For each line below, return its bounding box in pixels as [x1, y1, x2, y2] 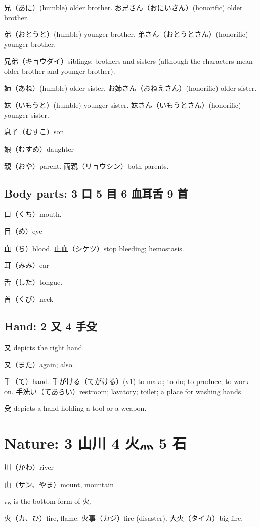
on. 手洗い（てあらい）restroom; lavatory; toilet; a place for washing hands [4, 386, 241, 396]
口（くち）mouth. [4, 209, 62, 219]
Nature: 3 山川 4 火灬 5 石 [4, 433, 187, 453]
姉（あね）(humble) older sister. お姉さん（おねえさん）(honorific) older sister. [4, 82, 257, 93]
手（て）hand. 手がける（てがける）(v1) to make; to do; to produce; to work [4, 376, 249, 387]
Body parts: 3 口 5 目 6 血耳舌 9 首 [4, 185, 188, 201]
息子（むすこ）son [4, 126, 64, 137]
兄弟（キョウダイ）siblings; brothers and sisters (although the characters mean [4, 56, 253, 66]
